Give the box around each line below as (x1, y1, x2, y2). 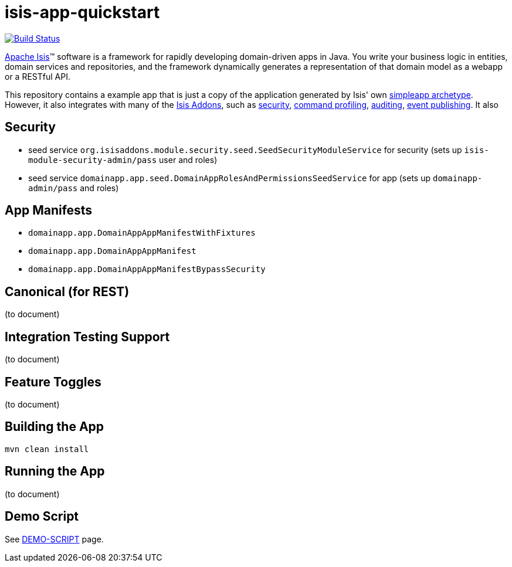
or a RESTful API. (5, 71, 70, 82)
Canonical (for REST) (5, 284, 130, 299)
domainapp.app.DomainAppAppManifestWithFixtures (28, 228, 256, 238)
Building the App (5, 419, 104, 434)
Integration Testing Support (5, 329, 170, 344)
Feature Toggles (5, 374, 101, 389)
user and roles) (159, 154, 218, 165)
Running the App (5, 464, 105, 479)
